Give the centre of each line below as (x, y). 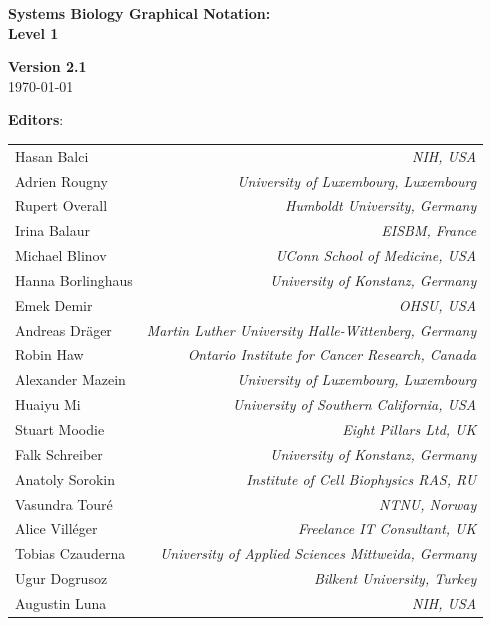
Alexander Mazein (70, 379)
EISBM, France (429, 230)
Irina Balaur (52, 230)
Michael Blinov (61, 255)
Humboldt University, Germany (381, 205)
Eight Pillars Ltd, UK (409, 429)
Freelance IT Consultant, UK (387, 528)
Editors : (36, 119)
